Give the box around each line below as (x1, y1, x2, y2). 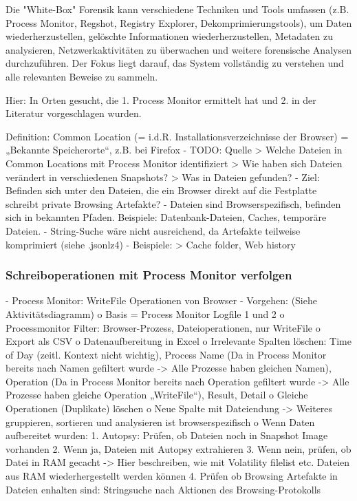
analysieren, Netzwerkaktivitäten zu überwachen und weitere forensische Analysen (6, 42, 351, 56)
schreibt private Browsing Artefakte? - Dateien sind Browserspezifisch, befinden (6, 196, 341, 211)
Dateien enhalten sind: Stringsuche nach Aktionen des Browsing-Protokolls (6, 482, 321, 496)
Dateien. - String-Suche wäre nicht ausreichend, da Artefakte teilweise (6, 223, 301, 237)
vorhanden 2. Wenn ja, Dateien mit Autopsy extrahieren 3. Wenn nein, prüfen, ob (6, 441, 351, 456)
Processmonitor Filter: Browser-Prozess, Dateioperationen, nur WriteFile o (6, 320, 321, 334)
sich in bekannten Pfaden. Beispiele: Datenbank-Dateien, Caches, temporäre (6, 210, 327, 224)
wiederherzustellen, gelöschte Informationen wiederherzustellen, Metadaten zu (6, 29, 334, 43)
